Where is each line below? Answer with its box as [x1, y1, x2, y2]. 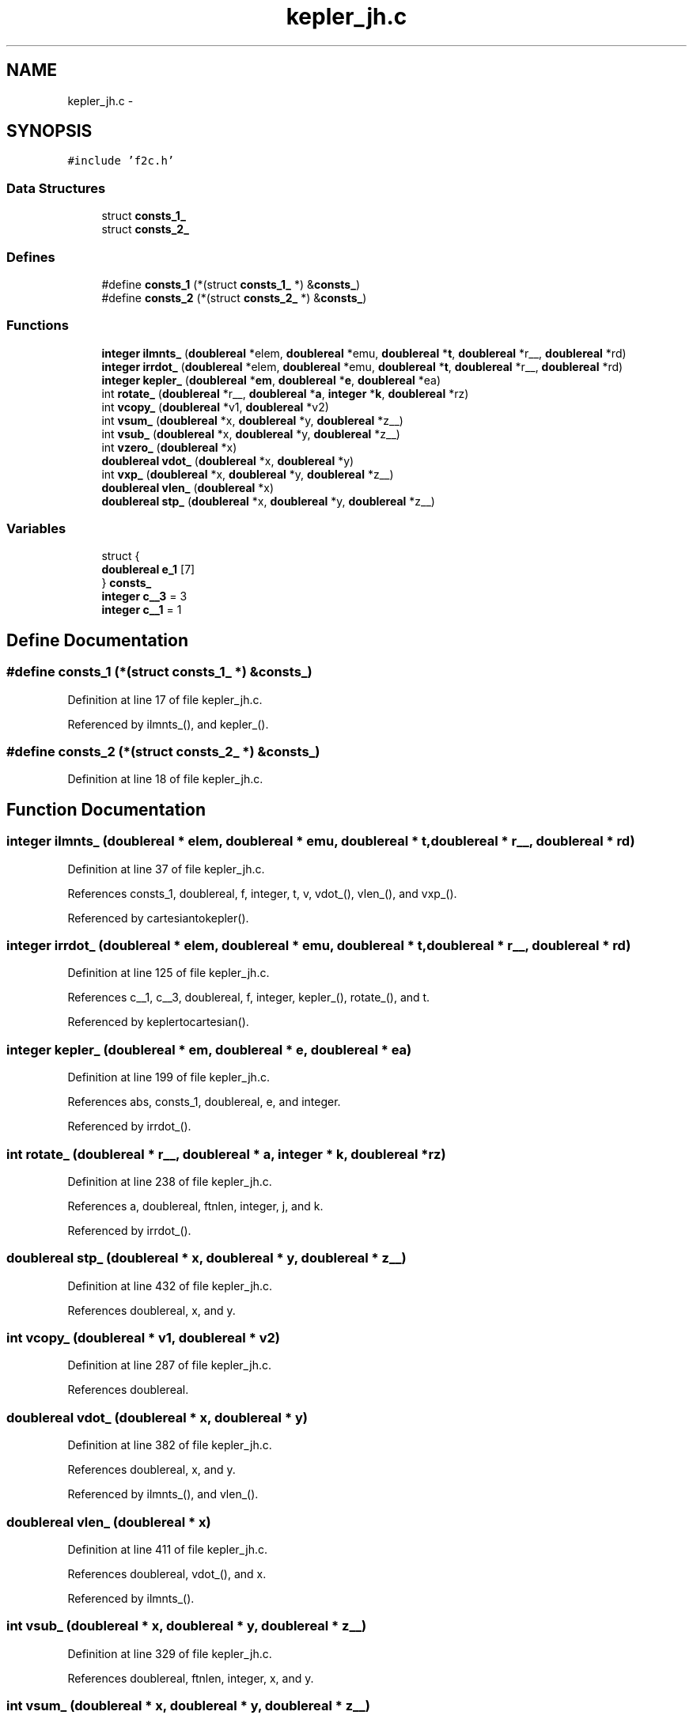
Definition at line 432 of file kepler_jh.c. [67, 1278, 273, 1293]
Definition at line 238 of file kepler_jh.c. [67, 1174, 272, 1188]
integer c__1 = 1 [101, 603, 182, 617]
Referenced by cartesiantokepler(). [67, 911, 249, 925]
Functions [6, 317, 69, 334]
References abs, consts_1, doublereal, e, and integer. [67, 1095, 341, 1109]
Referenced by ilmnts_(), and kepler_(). [67, 717, 269, 731]
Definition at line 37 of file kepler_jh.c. [67, 861, 265, 876]
